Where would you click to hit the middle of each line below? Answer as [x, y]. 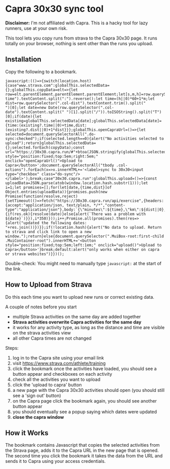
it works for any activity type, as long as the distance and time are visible [89, 327]
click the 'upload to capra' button [47, 385]
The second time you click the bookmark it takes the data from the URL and [84, 456]
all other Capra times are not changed [52, 338]
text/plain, [79, 205]
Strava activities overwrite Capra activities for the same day [77, 322]
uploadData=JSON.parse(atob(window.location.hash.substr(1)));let [77, 183]
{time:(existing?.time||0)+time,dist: [46, 125]
